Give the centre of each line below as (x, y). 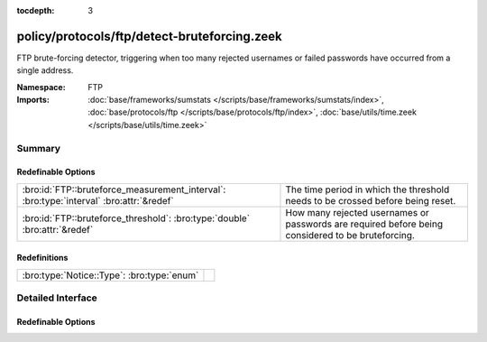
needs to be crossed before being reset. (371, 200)
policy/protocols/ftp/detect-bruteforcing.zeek (150, 36)
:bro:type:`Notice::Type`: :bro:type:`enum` (110, 275)
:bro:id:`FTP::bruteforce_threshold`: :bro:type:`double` (136, 218)
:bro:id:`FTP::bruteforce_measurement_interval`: (124, 189)
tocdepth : (36, 10)
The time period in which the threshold (368, 189)
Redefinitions (42, 258)
